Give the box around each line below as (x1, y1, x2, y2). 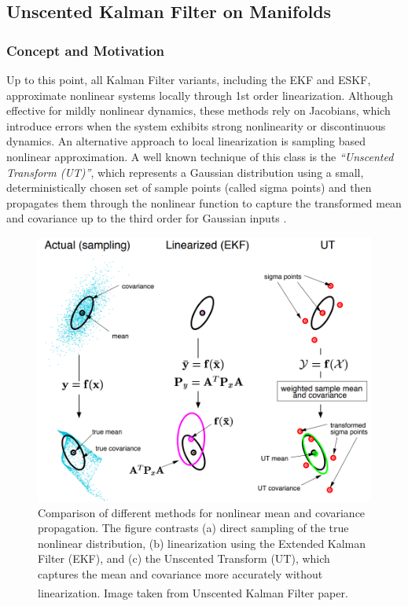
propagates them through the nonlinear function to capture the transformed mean (6, 194, 402, 211)
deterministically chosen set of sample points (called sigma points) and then (6, 179, 372, 196)
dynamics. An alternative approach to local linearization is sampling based (6, 133, 366, 149)
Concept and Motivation (6, 40, 165, 60)
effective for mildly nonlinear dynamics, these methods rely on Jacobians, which (6, 102, 391, 119)
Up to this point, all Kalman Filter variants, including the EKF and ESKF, (6, 72, 371, 87)
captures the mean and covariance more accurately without (38, 565, 323, 582)
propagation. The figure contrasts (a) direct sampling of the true (38, 520, 349, 536)
